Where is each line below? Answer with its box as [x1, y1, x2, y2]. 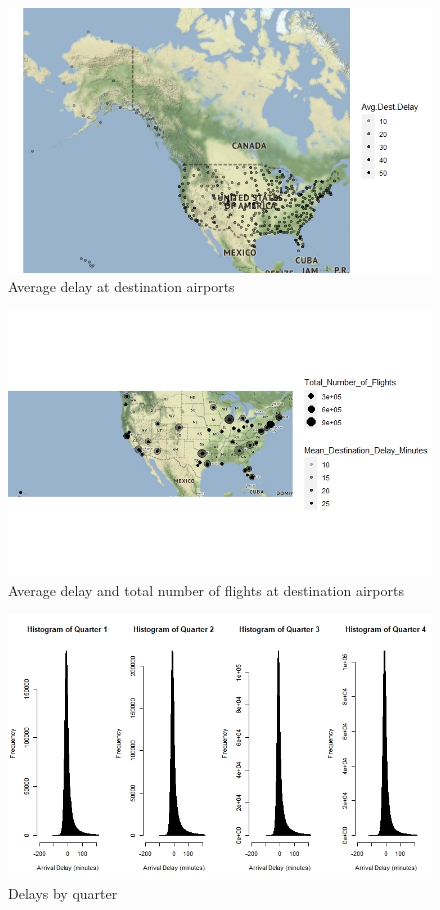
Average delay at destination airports [8, 276, 235, 297]
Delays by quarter [8, 882, 118, 903]
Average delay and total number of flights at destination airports [8, 579, 404, 600]
